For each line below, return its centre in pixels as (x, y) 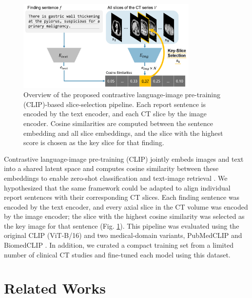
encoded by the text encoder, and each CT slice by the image (115, 114)
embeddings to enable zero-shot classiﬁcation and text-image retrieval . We (116, 178)
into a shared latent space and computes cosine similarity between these (111, 168)
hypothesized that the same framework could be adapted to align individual (117, 187)
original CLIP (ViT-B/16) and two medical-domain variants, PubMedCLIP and (123, 235)
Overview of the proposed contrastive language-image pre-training (122, 95)
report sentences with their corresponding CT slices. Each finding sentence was (122, 197)
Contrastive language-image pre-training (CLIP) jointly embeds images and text (124, 159)
